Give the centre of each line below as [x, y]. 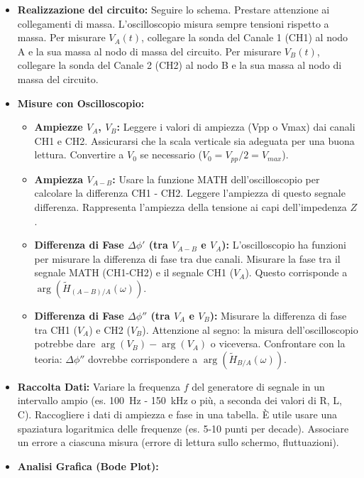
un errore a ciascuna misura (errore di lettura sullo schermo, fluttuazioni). [178, 442]
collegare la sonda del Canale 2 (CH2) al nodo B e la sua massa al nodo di [180, 65]
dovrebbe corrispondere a [143, 358]
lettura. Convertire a [79, 154]
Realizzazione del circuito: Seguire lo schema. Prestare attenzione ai [173, 9]
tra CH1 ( [56, 329]
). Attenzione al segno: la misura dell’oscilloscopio [250, 329]
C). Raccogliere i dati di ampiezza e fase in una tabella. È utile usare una [177, 414]
